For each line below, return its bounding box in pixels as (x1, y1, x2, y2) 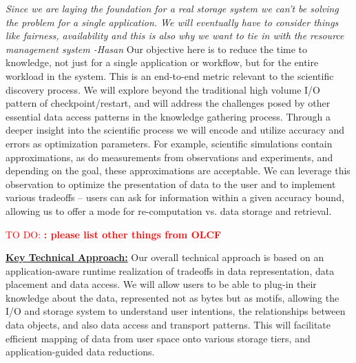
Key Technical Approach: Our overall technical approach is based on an (6, 250, 324, 265)
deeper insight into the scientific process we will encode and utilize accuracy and (6, 123, 344, 137)
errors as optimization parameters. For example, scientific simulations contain (6, 136, 333, 150)
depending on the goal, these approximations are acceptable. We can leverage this (6, 163, 350, 178)
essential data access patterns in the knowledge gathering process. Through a (6, 109, 331, 123)
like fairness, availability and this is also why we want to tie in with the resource (6, 28, 344, 43)
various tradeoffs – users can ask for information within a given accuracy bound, (6, 190, 344, 205)
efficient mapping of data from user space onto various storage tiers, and (6, 331, 311, 345)
